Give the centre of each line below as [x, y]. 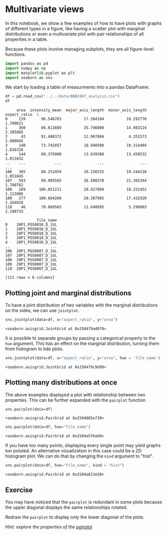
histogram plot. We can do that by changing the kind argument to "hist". [79, 456]
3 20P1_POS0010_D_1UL [31, 238]
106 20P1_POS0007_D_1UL [31, 251]
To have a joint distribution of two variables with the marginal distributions [81, 305]
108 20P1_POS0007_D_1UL [31, 260]
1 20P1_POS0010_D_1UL [31, 229]
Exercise [19, 490]
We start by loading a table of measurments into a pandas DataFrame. [77, 87]
